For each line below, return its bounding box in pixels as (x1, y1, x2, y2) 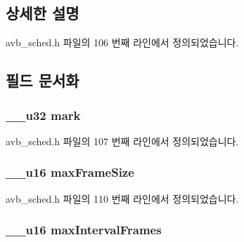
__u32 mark (6, 106, 81, 123)
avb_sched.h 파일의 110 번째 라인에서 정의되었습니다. (6, 191, 239, 206)
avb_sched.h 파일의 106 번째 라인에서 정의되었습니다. (6, 35, 239, 50)
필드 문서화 (6, 69, 79, 91)
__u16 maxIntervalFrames (6, 221, 162, 238)
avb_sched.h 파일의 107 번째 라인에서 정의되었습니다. (6, 133, 239, 148)
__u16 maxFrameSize (6, 163, 134, 181)
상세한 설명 (6, 2, 79, 24)
